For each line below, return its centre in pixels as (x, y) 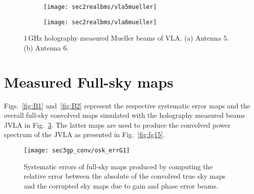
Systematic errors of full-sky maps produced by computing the (118, 166)
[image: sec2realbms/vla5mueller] (100, 7)
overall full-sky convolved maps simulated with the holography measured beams (125, 115)
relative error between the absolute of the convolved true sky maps (125, 176)
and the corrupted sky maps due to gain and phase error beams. (121, 185)
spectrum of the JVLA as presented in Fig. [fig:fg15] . (85, 134)
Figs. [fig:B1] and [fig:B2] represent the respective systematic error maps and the (127, 105)
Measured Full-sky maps (89, 81)
